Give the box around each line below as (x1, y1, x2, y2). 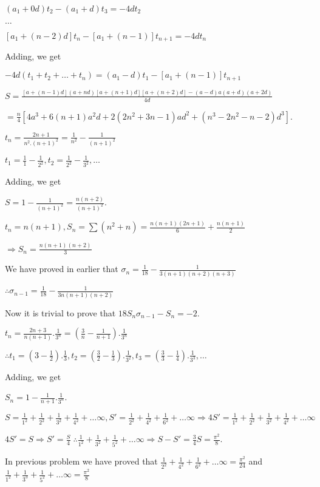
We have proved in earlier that (5, 262, 118, 275)
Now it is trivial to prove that (5, 306, 116, 319)
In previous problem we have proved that (5, 455, 158, 468)
